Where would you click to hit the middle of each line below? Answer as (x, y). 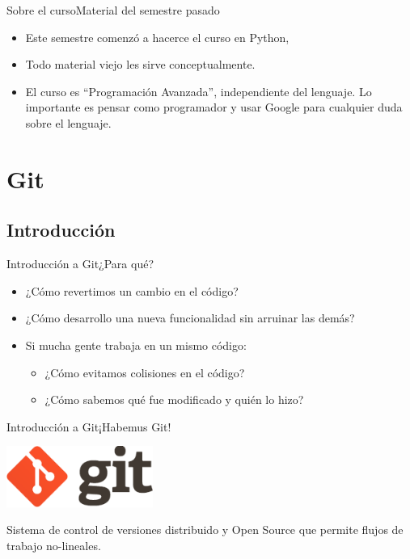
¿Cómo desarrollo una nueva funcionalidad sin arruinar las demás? (190, 318)
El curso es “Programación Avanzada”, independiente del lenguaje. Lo (199, 91)
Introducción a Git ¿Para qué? (80, 264)
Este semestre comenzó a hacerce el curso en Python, (157, 37)
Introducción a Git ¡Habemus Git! (89, 426)
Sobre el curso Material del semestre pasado (113, 10)
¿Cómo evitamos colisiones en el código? (145, 372)
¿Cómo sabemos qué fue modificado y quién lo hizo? (174, 399)
